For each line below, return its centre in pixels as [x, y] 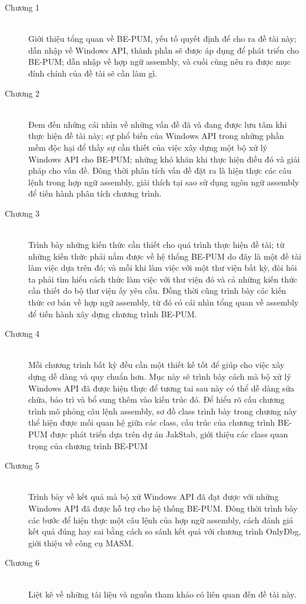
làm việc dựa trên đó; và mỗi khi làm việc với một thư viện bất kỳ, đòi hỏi [163, 268]
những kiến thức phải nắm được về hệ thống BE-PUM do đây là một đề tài [165, 256]
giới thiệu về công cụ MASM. [81, 542]
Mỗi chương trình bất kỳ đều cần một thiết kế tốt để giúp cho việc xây [157, 365]
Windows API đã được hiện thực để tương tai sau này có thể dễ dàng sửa [161, 388]
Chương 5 [22, 465]
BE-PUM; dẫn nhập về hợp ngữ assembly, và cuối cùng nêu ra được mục [160, 62]
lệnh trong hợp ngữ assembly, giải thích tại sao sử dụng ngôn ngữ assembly [164, 182]
